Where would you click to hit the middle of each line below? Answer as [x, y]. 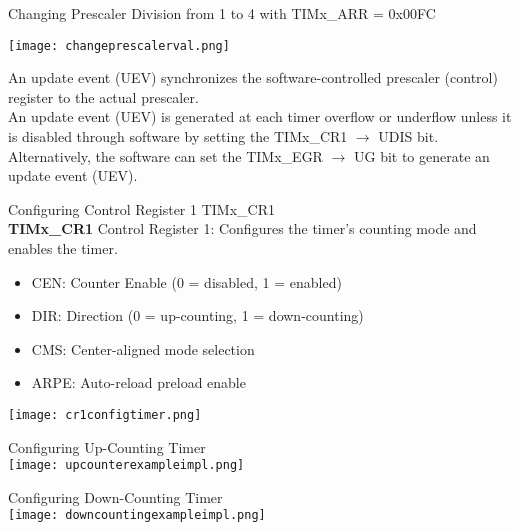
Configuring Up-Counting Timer [107, 446]
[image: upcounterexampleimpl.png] [126, 465]
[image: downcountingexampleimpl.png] [137, 515]
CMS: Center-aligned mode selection [143, 348]
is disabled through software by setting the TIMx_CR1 [178, 136]
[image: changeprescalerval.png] [119, 45]
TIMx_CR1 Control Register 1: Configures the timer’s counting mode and [242, 228]
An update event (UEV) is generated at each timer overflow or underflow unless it [260, 116]
